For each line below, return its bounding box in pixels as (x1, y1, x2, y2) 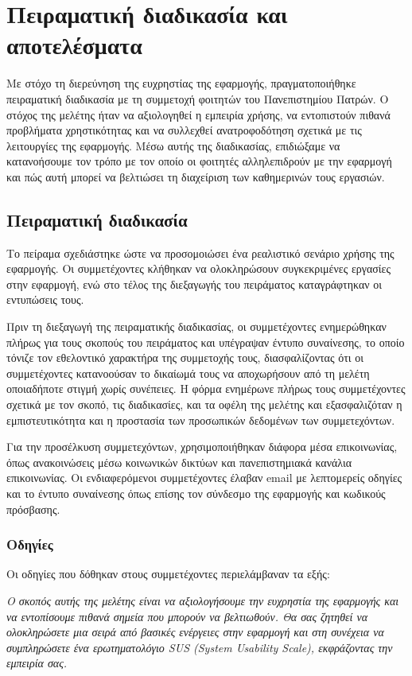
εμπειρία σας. (6, 655, 68, 671)
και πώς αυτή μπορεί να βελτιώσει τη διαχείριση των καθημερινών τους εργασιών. (6, 168, 385, 185)
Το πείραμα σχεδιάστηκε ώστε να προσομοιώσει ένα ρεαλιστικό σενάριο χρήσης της (6, 244, 395, 261)
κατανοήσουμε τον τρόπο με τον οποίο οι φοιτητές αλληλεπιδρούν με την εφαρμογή (6, 153, 392, 169)
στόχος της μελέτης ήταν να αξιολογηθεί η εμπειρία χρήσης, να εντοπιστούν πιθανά (6, 106, 391, 122)
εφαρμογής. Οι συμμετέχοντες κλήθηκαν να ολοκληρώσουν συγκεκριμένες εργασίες (6, 260, 391, 277)
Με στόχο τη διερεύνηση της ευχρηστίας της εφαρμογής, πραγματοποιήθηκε (6, 75, 356, 91)
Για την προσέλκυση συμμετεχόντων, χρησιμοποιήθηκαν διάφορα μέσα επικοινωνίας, (6, 438, 398, 455)
